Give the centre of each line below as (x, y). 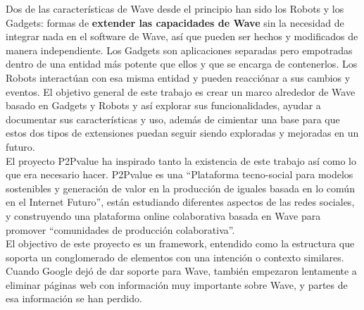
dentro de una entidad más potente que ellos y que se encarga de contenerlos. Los (182, 64)
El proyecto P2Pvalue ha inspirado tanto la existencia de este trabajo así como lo (181, 160)
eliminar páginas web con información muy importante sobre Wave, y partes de (177, 284)
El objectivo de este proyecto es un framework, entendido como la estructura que (180, 243)
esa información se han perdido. (74, 298)
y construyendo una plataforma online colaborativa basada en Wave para (163, 215)
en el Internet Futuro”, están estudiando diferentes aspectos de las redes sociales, (180, 202)
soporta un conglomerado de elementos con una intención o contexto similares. (175, 257)
